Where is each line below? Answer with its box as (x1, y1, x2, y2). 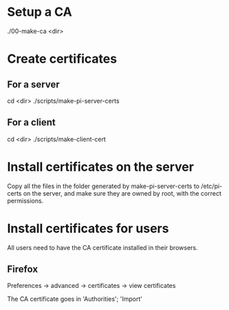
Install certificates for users (7, 220, 169, 236)
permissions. (7, 196, 44, 205)
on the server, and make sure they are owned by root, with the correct (23, 189, 222, 197)
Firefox (7, 263, 39, 276)
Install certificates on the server (7, 159, 195, 174)
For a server (7, 79, 60, 90)
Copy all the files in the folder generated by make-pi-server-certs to (7, 182, 200, 190)
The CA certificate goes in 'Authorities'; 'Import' (7, 295, 143, 303)
